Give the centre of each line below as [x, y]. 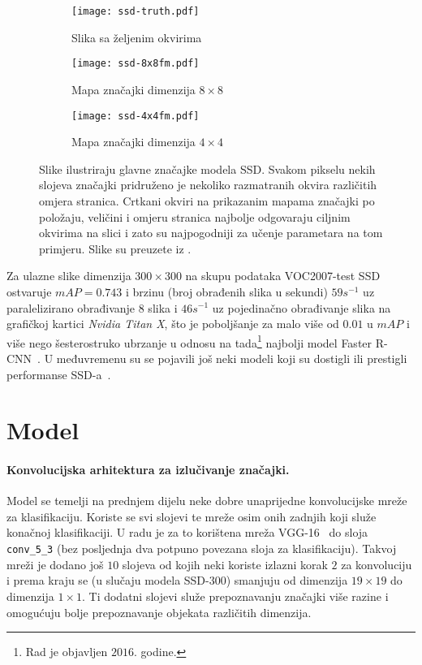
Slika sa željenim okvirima [137, 37]
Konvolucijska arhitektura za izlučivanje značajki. [148, 470]
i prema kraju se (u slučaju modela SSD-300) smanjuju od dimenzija [177, 580]
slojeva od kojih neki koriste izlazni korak [225, 564]
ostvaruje [29, 291]
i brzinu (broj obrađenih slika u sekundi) [227, 291]
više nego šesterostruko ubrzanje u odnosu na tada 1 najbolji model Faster [189, 341]
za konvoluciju [377, 564]
